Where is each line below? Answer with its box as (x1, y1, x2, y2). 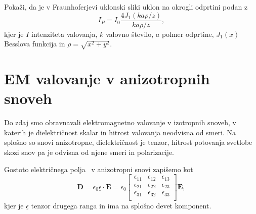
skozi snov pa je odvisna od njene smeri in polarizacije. (4, 147, 174, 157)
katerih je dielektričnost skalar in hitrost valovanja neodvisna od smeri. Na (4, 127, 236, 137)
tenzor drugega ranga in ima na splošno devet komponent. (31, 200, 211, 210)
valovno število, (105, 28, 154, 39)
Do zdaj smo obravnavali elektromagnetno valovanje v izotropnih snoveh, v (4, 117, 236, 128)
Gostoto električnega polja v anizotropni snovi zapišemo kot (4, 164, 193, 174)
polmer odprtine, (161, 28, 214, 39)
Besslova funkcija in (4, 38, 65, 49)
